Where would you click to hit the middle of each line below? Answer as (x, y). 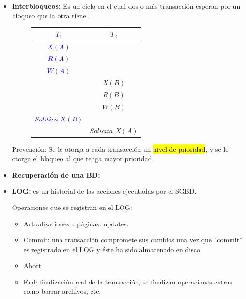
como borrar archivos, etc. (62, 291)
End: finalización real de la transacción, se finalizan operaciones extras (128, 281)
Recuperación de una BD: (56, 174)
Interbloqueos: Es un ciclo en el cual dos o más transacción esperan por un (126, 6)
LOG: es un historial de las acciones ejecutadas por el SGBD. (104, 191)
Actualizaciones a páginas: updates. (76, 223)
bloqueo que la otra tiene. (50, 15)
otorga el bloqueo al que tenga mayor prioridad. (83, 158)
